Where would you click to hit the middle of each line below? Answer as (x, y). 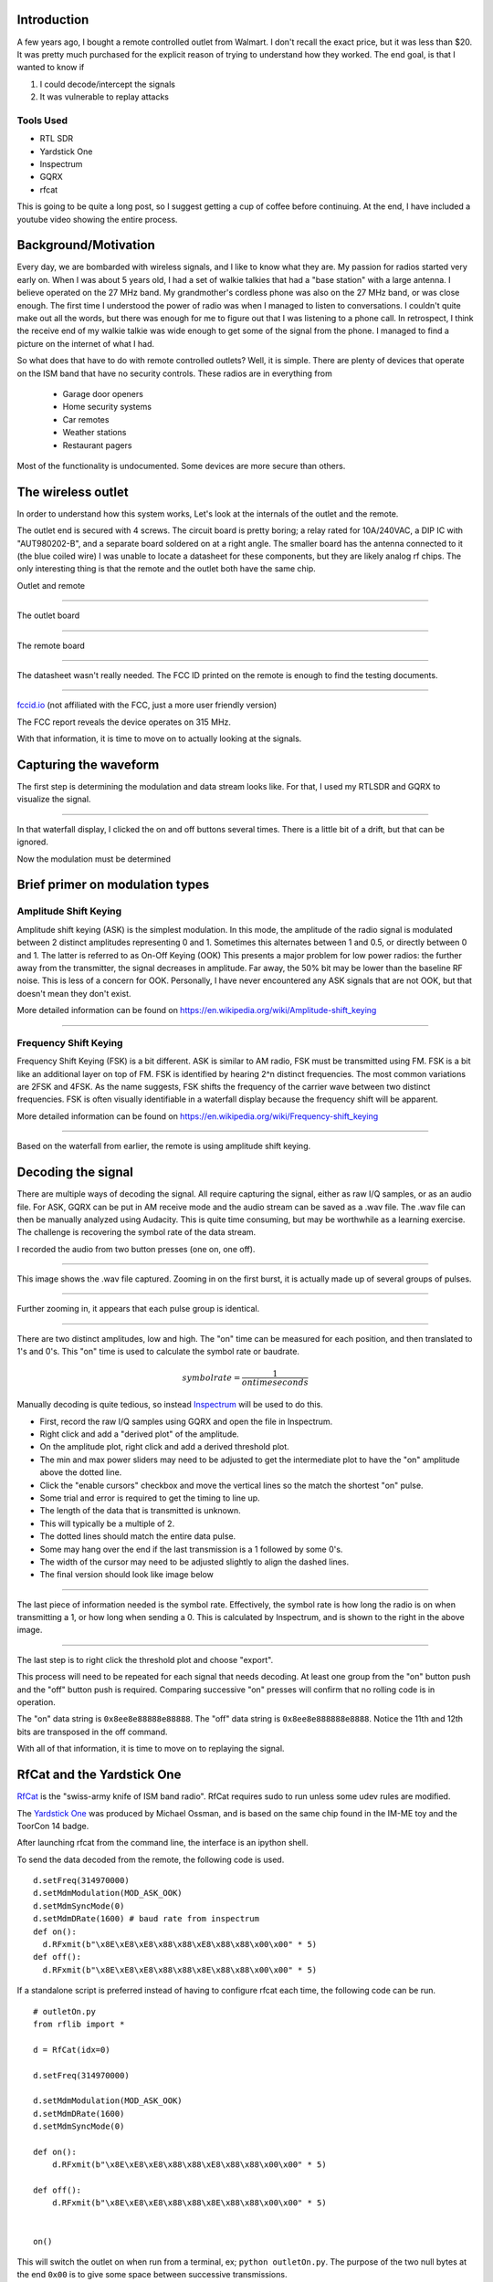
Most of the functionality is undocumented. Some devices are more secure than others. (181, 466)
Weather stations (94, 433)
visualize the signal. (54, 800)
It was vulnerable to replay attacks (104, 97)
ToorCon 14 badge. (53, 1826)
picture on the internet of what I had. (86, 343)
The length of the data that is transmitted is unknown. (140, 1511)
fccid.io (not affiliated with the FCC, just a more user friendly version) (147, 705)
